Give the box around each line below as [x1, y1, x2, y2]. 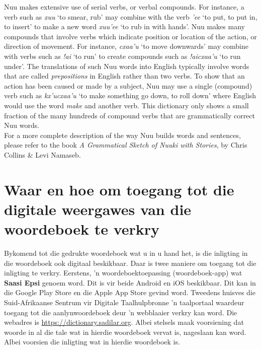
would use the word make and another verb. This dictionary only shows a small [4, 100, 249, 110]
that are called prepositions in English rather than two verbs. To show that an [4, 71, 245, 81]
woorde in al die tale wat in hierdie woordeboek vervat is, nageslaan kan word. [4, 326, 246, 337]
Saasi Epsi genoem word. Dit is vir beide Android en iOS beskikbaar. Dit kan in [4, 277, 256, 288]
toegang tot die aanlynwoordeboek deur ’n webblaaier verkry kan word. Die [4, 307, 237, 317]
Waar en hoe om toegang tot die [4, 179, 234, 199]
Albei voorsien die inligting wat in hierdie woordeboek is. [4, 336, 180, 347]
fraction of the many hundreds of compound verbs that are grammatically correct [4, 110, 255, 120]
